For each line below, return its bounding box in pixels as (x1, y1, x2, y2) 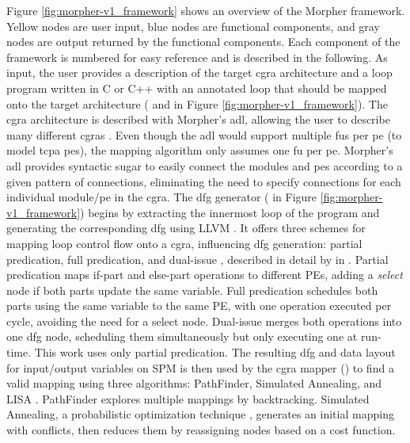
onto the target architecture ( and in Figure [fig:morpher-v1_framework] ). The (6, 95, 388, 112)
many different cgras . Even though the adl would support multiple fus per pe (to (6, 126, 402, 143)
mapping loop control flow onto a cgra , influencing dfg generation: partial (6, 235, 363, 251)
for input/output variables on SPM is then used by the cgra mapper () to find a (6, 359, 394, 376)
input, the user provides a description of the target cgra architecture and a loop (6, 64, 393, 81)
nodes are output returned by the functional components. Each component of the (6, 33, 401, 50)
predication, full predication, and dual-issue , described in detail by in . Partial (6, 250, 389, 267)
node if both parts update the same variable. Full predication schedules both (6, 281, 378, 298)
